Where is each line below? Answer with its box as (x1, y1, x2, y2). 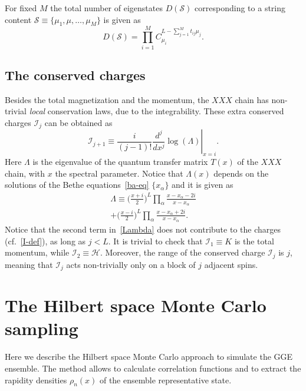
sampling (5, 316, 78, 340)
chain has (235, 93, 269, 105)
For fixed (5, 2, 37, 14)
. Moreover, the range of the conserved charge (100, 246, 265, 259)
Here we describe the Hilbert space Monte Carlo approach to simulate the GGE (5, 350, 293, 363)
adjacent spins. (204, 258, 258, 270)
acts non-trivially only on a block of (66, 258, 196, 270)
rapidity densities (5, 373, 67, 386)
